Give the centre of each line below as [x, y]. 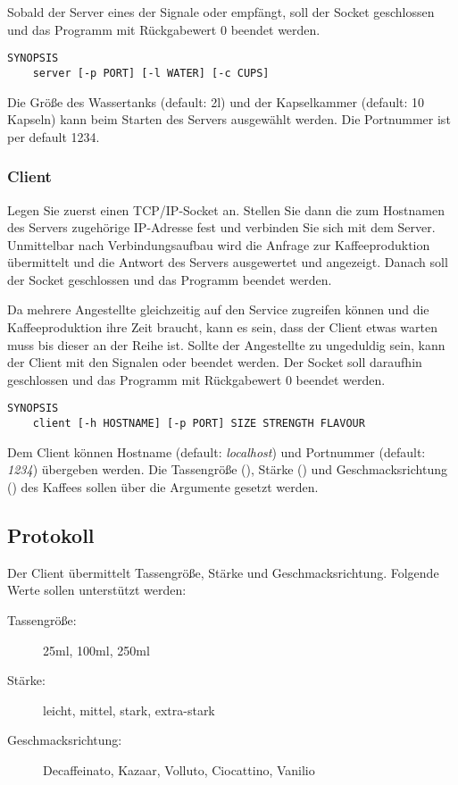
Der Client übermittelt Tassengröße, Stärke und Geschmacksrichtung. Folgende [223, 572]
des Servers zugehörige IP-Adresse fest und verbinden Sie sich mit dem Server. [221, 227]
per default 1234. [54, 136]
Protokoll [51, 534]
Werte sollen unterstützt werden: [97, 590]
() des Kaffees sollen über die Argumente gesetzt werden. [163, 486]
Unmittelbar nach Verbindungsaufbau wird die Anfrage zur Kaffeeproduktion [219, 244]
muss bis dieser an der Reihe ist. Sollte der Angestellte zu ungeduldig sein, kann [226, 344]
